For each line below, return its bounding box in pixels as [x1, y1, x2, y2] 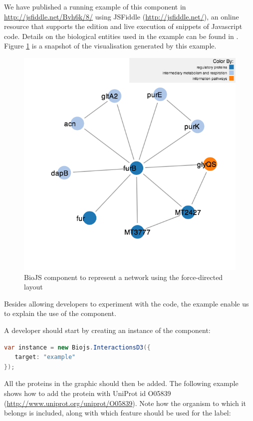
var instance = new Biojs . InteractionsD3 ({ [4, 343, 151, 351]
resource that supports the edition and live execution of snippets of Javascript [4, 21, 243, 31]
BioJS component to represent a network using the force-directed [24, 271, 223, 282]
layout [24, 281, 43, 292]
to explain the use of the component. [4, 308, 116, 318]
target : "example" [14, 353, 76, 361]
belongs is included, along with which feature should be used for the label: [4, 407, 231, 418]
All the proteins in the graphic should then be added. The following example [4, 378, 239, 388]
